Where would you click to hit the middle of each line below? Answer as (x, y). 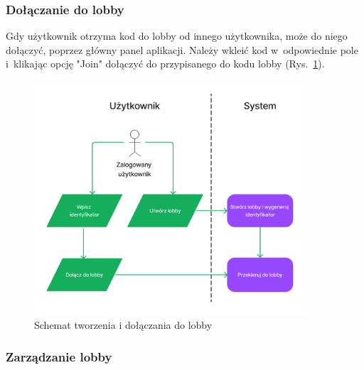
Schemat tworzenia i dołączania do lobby (123, 325)
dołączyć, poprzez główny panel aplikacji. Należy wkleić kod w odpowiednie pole (182, 49)
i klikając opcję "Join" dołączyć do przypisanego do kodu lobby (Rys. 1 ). (165, 64)
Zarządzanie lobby (59, 356)
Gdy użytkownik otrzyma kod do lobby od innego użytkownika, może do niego (177, 36)
